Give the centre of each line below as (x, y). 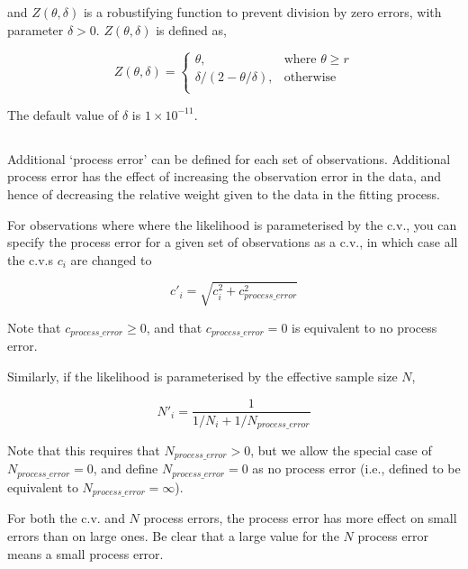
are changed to (111, 259)
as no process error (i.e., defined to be (356, 468)
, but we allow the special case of (341, 450)
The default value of (63, 114)
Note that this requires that (84, 450)
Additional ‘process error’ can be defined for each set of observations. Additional (229, 158)
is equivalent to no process (364, 327)
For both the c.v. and (66, 518)
